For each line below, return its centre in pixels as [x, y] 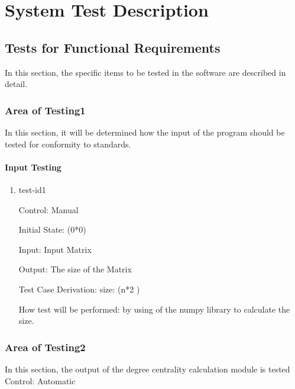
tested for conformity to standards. [68, 144]
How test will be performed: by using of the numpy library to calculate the [154, 309]
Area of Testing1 [45, 110]
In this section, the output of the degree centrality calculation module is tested [147, 369]
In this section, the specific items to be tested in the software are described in [145, 72]
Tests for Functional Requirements [113, 47]
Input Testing [33, 167]
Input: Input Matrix [55, 249]
